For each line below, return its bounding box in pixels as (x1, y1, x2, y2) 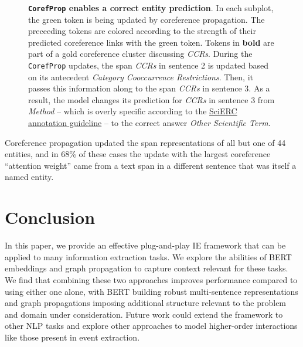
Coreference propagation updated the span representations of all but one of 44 (5, 136, 286, 148)
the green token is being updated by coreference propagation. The (28, 13, 265, 25)
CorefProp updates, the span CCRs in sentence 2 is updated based (28, 59, 268, 72)
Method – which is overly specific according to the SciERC (28, 105, 237, 117)
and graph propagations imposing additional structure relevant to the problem (5, 297, 287, 309)
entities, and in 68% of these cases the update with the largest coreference (5, 148, 271, 160)
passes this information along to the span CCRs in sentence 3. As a (28, 82, 270, 94)
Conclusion (5, 205, 96, 229)
